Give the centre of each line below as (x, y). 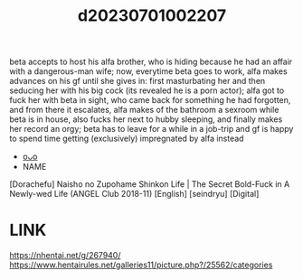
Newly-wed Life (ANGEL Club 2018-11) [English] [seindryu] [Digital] (134, 194)
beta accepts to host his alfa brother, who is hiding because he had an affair (151, 62)
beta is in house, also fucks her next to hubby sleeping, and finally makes (146, 119)
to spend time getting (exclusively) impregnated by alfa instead (127, 139)
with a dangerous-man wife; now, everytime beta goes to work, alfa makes (148, 71)
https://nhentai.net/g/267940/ (65, 256)
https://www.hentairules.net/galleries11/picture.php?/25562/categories (141, 265)
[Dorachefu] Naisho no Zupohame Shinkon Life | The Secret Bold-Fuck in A (150, 184)
